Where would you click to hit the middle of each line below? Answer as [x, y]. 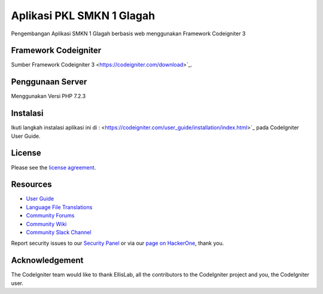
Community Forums [50, 216]
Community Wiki [46, 224]
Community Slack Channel [59, 232]
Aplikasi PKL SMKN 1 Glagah [83, 16]
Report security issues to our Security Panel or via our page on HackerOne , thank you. [118, 243]
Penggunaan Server [49, 82]
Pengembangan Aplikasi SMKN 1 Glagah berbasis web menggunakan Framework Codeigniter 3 [128, 34]
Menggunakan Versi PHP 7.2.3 [48, 96]
